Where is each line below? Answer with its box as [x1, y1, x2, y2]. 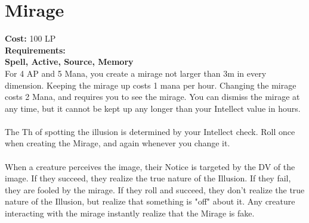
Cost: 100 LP [5, 32, 56, 45]
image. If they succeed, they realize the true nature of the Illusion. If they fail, [5, 172, 291, 184]
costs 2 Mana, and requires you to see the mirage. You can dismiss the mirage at [5, 90, 300, 103]
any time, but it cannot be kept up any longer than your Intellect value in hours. [5, 102, 301, 114]
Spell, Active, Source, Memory [5, 55, 134, 68]
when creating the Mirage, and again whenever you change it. [5, 137, 230, 149]
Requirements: [5, 43, 66, 56]
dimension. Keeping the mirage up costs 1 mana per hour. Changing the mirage [5, 78, 296, 91]
